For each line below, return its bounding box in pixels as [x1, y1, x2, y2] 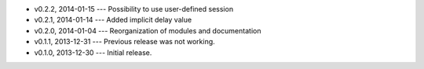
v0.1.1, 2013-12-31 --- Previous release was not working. [34, 37, 215, 47]
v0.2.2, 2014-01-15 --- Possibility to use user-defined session [34, 5, 234, 13]
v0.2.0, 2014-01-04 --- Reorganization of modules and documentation [34, 26, 261, 35]
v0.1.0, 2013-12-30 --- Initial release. [34, 47, 152, 57]
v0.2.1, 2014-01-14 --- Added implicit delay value [34, 16, 192, 25]
